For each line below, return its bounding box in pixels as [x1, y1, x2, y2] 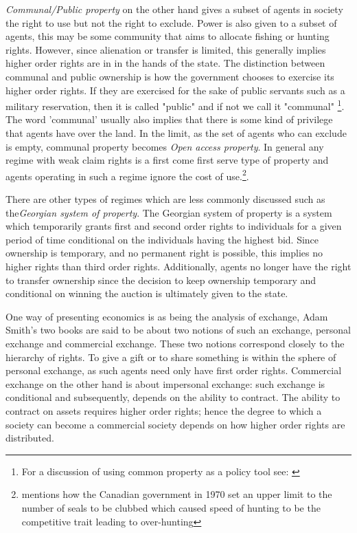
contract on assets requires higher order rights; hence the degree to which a [5, 403, 322, 417]
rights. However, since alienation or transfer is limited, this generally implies [5, 42, 326, 56]
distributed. [5, 431, 54, 445]
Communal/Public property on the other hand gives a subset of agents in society [5, 2, 343, 16]
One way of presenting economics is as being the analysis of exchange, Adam [5, 309, 328, 323]
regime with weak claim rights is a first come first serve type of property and [5, 153, 329, 167]
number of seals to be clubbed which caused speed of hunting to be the [21, 500, 321, 514]
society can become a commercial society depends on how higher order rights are [5, 417, 345, 431]
